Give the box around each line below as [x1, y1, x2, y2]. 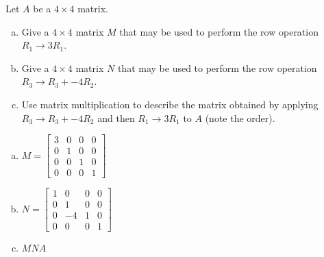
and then [97, 110, 135, 125]
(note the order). [205, 110, 275, 125]
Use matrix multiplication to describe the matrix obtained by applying [21, 97, 319, 111]
